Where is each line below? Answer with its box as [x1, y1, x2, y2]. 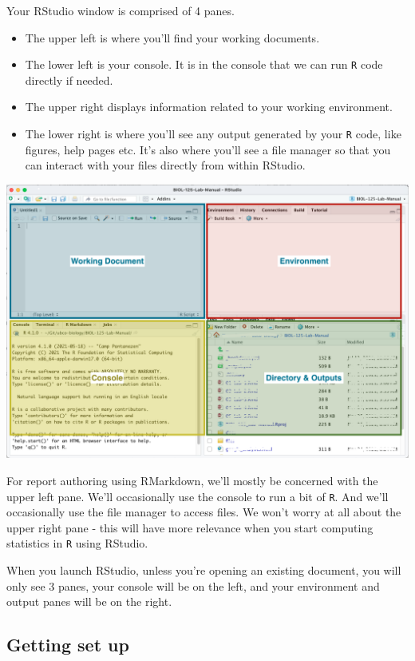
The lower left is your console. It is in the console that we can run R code [25, 56, 383, 73]
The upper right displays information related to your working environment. [25, 98, 393, 115]
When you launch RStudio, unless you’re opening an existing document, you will [6, 562, 401, 579]
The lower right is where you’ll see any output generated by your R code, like [25, 125, 401, 142]
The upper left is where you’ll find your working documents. [25, 29, 320, 46]
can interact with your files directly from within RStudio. [25, 157, 306, 173]
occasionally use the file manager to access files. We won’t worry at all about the [6, 504, 401, 520]
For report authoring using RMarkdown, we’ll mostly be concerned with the [6, 472, 378, 489]
